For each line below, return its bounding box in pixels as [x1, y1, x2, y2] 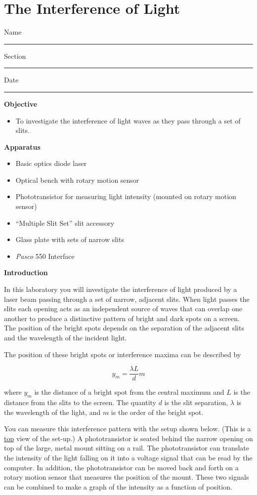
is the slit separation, [164, 397, 228, 408]
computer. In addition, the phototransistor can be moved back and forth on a [4, 462, 239, 472]
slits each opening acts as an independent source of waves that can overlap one [4, 303, 242, 314]
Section [4, 50, 26, 61]
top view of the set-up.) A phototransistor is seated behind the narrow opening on [4, 433, 253, 443]
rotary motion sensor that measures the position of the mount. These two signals [4, 472, 249, 482]
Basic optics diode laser [15, 158, 87, 168]
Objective [4, 98, 38, 109]
